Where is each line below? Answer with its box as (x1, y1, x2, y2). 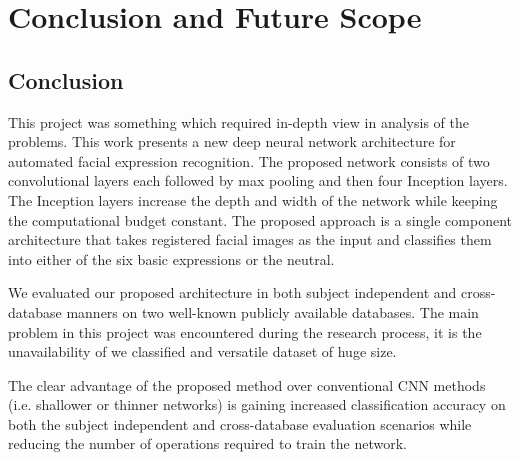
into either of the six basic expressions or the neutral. (8, 248, 335, 269)
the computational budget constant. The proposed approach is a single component (8, 209, 513, 230)
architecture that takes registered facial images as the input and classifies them (8, 229, 492, 250)
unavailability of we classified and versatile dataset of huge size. (8, 341, 397, 362)
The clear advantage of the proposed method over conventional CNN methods (8, 374, 486, 395)
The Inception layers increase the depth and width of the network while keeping (8, 189, 498, 210)
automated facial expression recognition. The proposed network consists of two (8, 150, 490, 171)
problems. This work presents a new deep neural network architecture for (8, 131, 456, 152)
